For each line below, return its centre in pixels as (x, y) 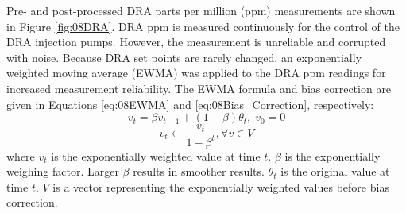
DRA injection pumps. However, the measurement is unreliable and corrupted (196, 42)
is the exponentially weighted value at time (156, 155)
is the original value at (335, 171)
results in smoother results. (199, 171)
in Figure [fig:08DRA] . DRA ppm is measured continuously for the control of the (203, 26)
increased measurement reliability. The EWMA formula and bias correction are (199, 88)
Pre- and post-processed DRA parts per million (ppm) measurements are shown (201, 10)
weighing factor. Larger (63, 171)
